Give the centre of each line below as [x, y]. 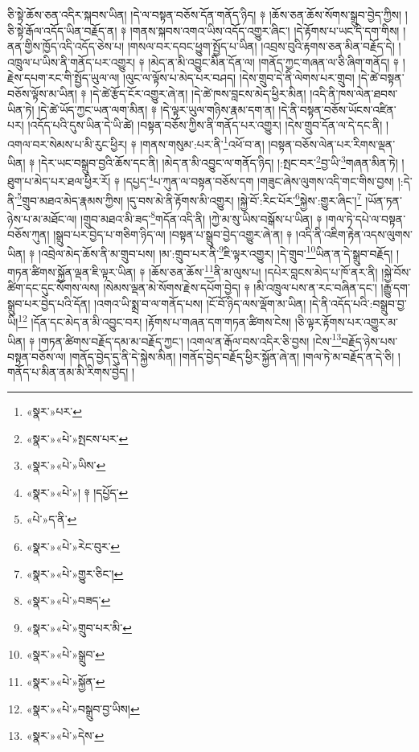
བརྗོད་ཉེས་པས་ [370, 341]
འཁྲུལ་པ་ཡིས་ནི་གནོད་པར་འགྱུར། [72, 62]
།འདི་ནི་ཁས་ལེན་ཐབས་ [354, 93]
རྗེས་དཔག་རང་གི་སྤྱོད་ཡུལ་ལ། [64, 78]
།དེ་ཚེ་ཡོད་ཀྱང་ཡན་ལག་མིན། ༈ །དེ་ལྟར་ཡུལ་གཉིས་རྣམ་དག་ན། [156, 109]
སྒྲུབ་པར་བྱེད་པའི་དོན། [49, 303]
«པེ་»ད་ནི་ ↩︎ [51, 519]
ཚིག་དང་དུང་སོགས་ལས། [53, 288]
